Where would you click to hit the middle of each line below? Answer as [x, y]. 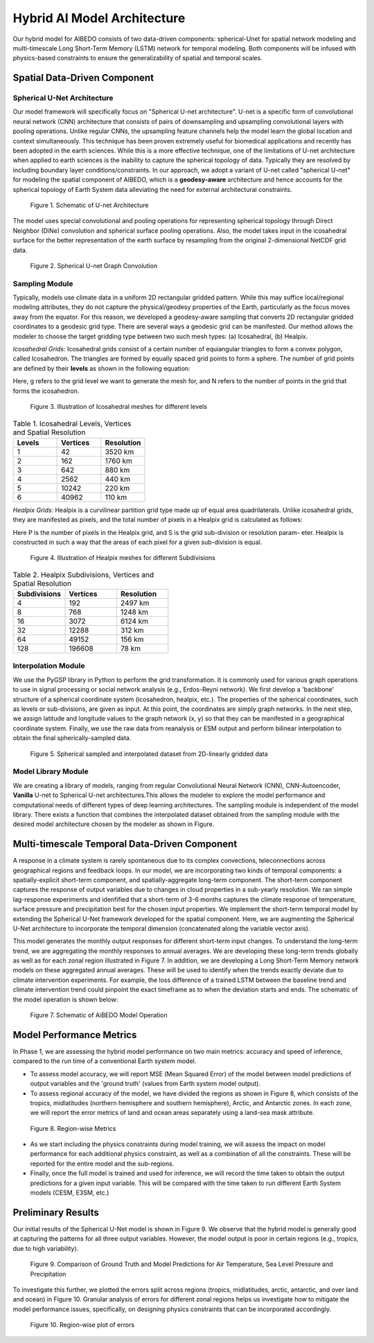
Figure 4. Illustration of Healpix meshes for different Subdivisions [123, 558]
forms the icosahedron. [46, 391]
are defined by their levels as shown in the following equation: [101, 368]
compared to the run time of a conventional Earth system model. [105, 1061]
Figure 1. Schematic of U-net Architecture [89, 205]
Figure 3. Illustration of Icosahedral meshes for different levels [119, 406]
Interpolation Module [49, 666]
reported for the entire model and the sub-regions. [102, 1164]
